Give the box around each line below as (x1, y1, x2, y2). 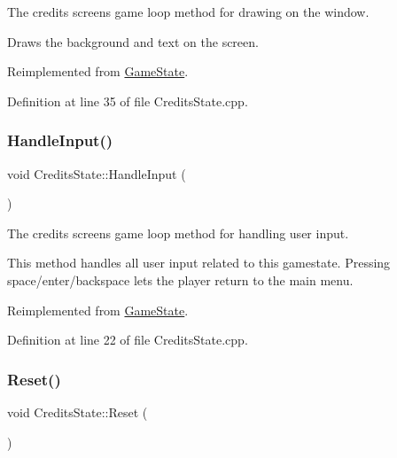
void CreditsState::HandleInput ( (7, 164, 186, 182)
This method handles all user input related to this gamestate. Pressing (7, 253, 391, 272)
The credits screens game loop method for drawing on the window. (7, 3, 370, 20)
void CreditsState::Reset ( (7, 402, 148, 421)
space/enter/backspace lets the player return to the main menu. (7, 270, 354, 289)
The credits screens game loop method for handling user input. (7, 223, 349, 242)
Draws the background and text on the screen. (7, 32, 259, 50)
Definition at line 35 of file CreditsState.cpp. (7, 91, 248, 110)
